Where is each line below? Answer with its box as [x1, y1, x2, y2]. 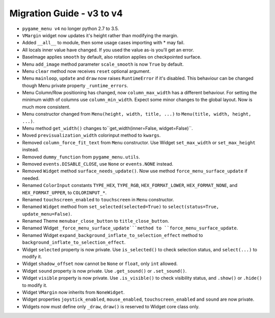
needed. [22, 175, 40, 181]
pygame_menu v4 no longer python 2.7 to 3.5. [22, 25, 119, 32]
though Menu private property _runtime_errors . [22, 82, 128, 89]
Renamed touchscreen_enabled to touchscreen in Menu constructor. [22, 196, 174, 202]
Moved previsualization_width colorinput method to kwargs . [22, 132, 161, 139]
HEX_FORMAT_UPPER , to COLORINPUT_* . [22, 189, 107, 196]
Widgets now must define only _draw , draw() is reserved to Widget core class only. [22, 303, 200, 309]
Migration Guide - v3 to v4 [9, 8, 123, 19]
